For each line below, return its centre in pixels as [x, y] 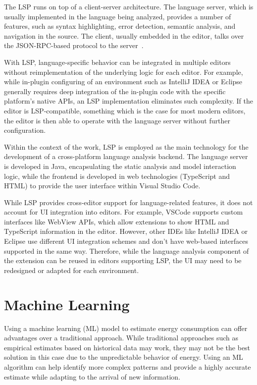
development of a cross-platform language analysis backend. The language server [126, 156]
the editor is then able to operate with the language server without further [117, 120]
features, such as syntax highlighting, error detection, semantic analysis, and [120, 26]
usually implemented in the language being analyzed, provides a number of [118, 16]
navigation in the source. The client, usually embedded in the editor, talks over [124, 35]
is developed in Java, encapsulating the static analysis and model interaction [120, 166]
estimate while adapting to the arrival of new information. [92, 376]
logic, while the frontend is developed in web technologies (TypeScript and [117, 176]
